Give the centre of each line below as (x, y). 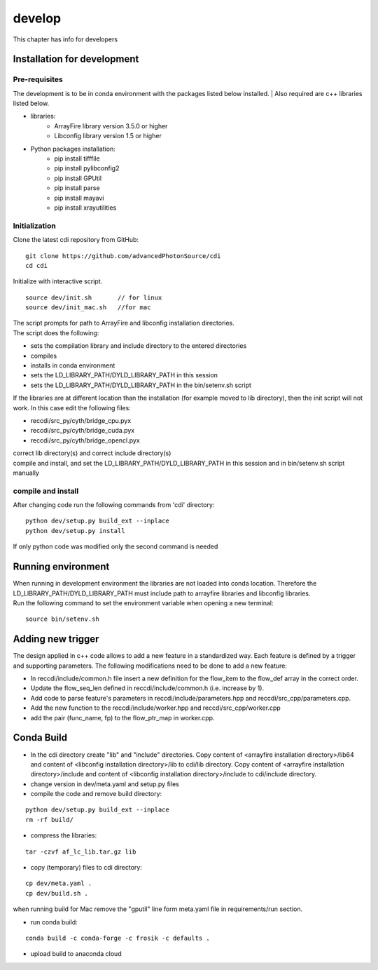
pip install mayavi (79, 198)
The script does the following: (56, 332)
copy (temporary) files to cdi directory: (86, 868)
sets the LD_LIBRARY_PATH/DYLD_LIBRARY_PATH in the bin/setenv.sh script (141, 385)
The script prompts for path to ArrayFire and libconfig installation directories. (124, 323)
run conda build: (54, 922)
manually (26, 473)
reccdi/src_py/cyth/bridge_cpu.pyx (81, 420)
